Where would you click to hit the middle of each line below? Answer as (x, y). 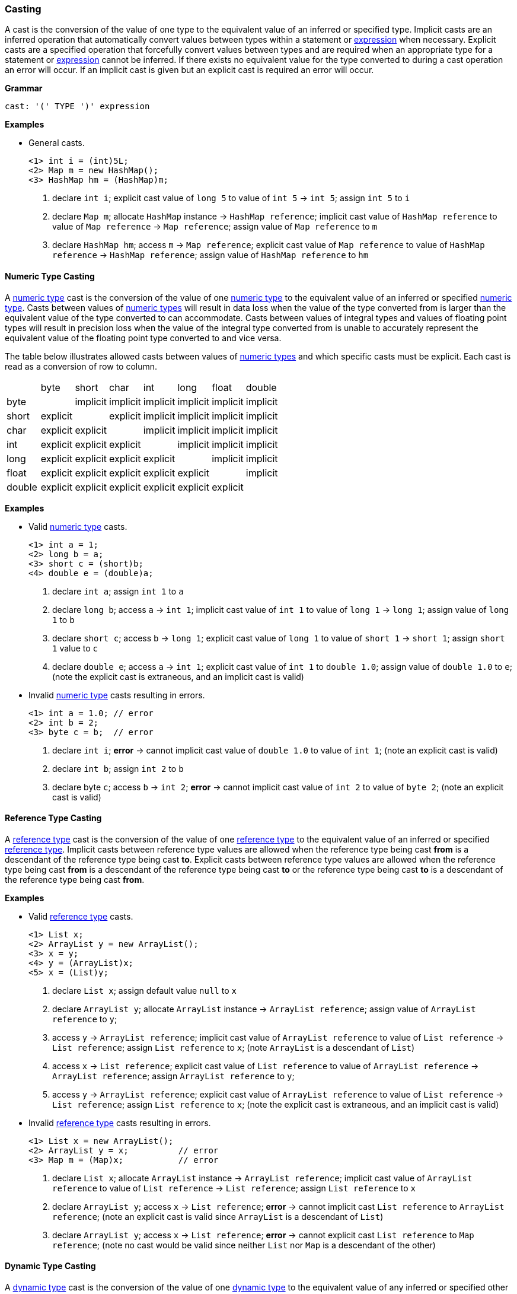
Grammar (24, 88)
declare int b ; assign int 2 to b (118, 768)
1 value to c (75, 648)
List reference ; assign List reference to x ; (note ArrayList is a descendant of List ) (234, 1047)
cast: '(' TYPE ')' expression (77, 106)
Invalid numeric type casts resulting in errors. (117, 695)
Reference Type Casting (53, 818)
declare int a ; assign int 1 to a (118, 591)
